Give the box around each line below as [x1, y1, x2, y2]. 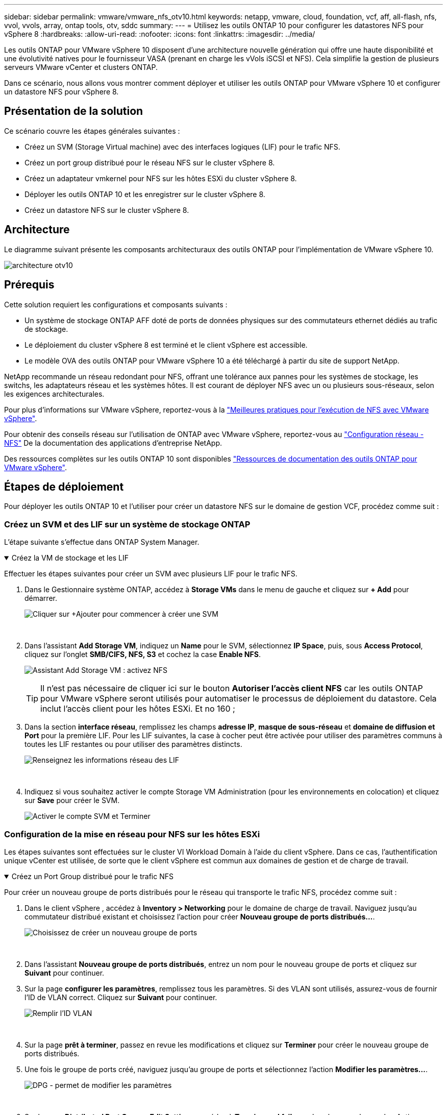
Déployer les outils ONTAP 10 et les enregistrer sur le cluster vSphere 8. [24, 189, 265, 199]
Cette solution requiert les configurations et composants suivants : [4, 300, 228, 309]
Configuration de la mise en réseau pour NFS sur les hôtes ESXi [4, 829, 260, 839]
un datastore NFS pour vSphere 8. [4, 87, 119, 96]
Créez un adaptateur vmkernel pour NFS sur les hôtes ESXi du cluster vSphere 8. [24, 174, 297, 183]
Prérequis [4, 278, 55, 292]
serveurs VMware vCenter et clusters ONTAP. [4, 63, 158, 71]
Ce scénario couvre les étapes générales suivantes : [4, 126, 180, 135]
